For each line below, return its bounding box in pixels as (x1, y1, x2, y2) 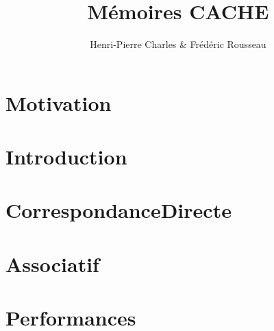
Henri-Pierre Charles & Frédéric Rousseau (90, 37, 266, 51)
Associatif (5, 249, 99, 278)
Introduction (5, 143, 127, 171)
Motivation (5, 88, 112, 117)
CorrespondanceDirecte (5, 196, 232, 224)
